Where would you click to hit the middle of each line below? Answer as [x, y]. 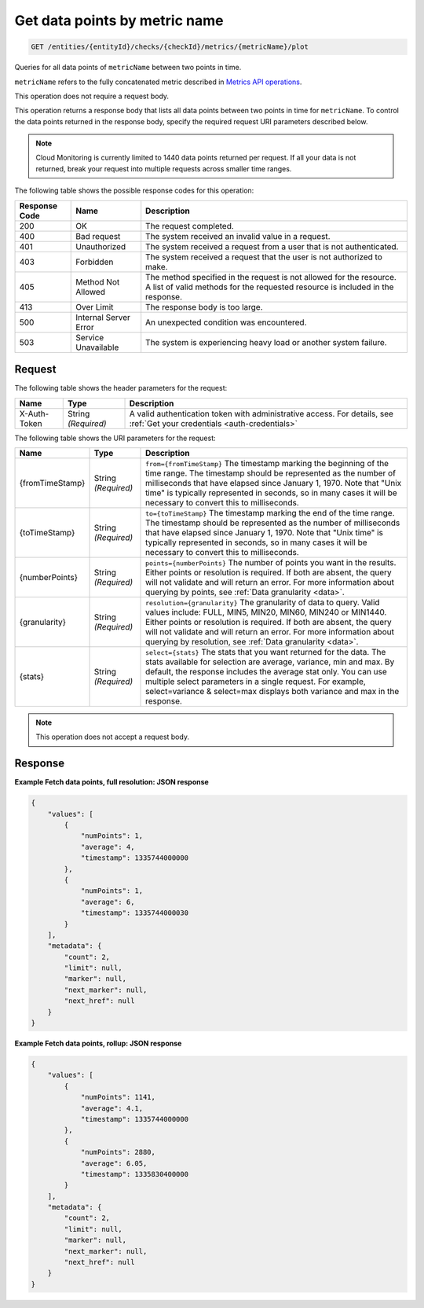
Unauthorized [101, 246]
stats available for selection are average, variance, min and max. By [270, 662]
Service [90, 337]
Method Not [98, 281]
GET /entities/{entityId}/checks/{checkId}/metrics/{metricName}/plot [170, 47]
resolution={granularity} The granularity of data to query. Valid [263, 602]
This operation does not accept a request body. [113, 737]
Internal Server [103, 317]
